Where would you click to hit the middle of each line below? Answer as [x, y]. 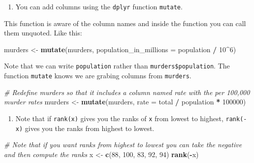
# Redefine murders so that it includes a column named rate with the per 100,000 [127, 92]
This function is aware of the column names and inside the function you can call [125, 23]
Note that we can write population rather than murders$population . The [117, 66]
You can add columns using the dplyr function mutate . [99, 6]
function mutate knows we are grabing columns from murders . [98, 76]
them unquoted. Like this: [43, 33]
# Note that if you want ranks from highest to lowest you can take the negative [123, 145]
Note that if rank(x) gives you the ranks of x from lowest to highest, [119, 118]
